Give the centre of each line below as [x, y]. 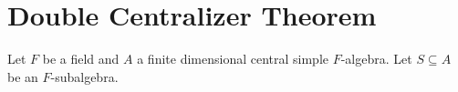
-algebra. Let [376, 59]
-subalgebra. [84, 76]
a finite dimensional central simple [233, 59]
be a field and [81, 59]
